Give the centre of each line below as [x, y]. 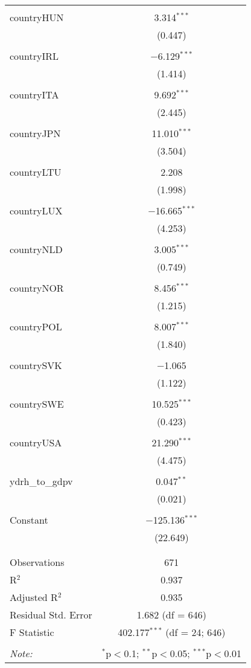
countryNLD [36, 249]
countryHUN [37, 17]
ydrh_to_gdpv [41, 481]
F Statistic [32, 632]
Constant [29, 520]
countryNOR [37, 288]
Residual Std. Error [51, 615]
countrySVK [36, 365]
